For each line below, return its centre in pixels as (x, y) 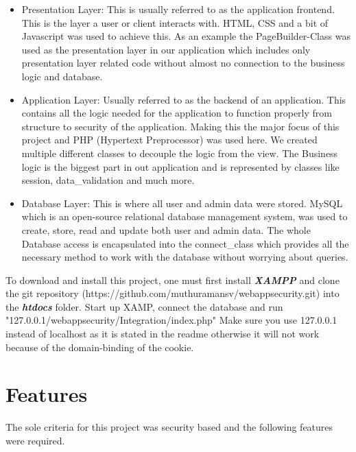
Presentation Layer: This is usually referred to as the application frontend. (178, 9)
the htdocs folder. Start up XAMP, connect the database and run (144, 306)
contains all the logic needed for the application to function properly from (177, 113)
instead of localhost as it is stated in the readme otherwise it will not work (163, 334)
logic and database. (62, 76)
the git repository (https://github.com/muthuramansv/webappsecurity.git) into (173, 293)
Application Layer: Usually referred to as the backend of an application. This (184, 99)
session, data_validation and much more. (108, 180)
